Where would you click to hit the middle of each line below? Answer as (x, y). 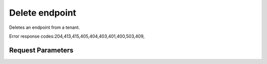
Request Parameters (41, 50)
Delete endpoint (43, 13)
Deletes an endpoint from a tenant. (44, 27)
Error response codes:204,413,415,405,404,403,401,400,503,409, (77, 36)
